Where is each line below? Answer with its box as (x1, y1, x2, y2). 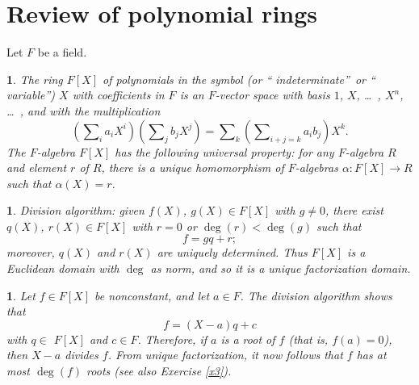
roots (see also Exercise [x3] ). (86, 362, 232, 379)
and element (6, 159, 67, 176)
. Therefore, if (137, 330, 207, 347)
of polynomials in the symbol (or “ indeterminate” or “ (103, 70, 375, 87)
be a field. (37, 44, 87, 61)
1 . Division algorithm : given (6, 202, 145, 219)
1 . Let (6, 287, 36, 303)
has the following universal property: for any (115, 143, 334, 160)
